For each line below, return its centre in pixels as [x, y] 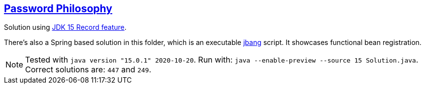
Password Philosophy [58, 9]
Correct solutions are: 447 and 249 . [88, 70]
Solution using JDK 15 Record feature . [65, 27]
